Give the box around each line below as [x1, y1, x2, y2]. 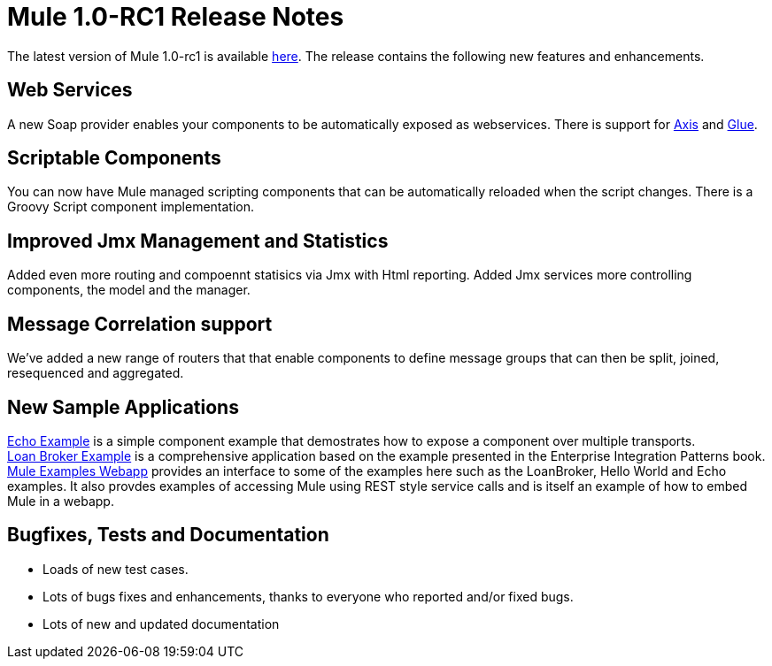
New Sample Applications [7, 395, 239, 418]
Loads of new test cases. [42, 561, 189, 577]
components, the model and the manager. [7, 282, 251, 298]
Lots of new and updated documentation [42, 616, 280, 632]
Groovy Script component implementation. [7, 199, 255, 215]
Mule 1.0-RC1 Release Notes [7, 2, 344, 32]
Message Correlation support [7, 312, 273, 335]
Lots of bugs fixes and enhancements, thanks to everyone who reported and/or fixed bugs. [42, 588, 574, 604]
